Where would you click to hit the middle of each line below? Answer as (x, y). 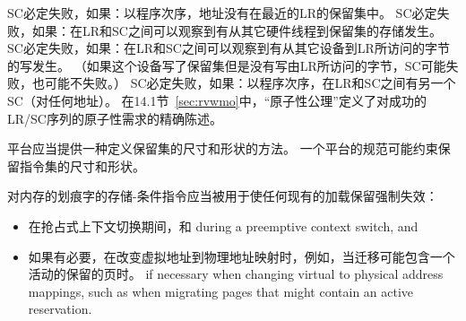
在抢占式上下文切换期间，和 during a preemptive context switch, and (223, 226)
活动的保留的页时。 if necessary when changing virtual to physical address (236, 274)
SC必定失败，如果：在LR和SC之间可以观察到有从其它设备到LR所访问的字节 (229, 48)
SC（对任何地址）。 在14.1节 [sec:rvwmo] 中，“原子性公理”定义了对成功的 (217, 100)
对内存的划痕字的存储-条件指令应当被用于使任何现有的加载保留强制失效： (223, 196)
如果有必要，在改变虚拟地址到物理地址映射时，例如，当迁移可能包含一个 (242, 256)
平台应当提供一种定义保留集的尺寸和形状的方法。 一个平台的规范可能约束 (223, 148)
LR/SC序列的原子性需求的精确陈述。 (115, 118)
